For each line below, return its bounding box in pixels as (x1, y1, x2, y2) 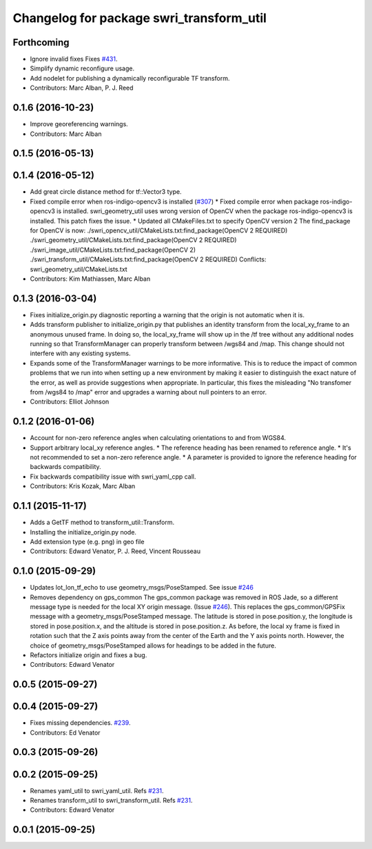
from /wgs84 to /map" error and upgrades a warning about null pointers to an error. (30, 388, 267, 396)
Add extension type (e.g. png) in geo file (30, 537, 145, 546)
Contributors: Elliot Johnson (30, 397, 110, 406)
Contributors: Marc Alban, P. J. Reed (30, 83, 134, 92)
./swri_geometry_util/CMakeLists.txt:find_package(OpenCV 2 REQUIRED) (30, 236, 237, 244)
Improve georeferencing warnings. (30, 120, 129, 128)
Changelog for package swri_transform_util (12, 10, 267, 26)
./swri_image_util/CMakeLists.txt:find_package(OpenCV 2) (30, 246, 196, 254)
